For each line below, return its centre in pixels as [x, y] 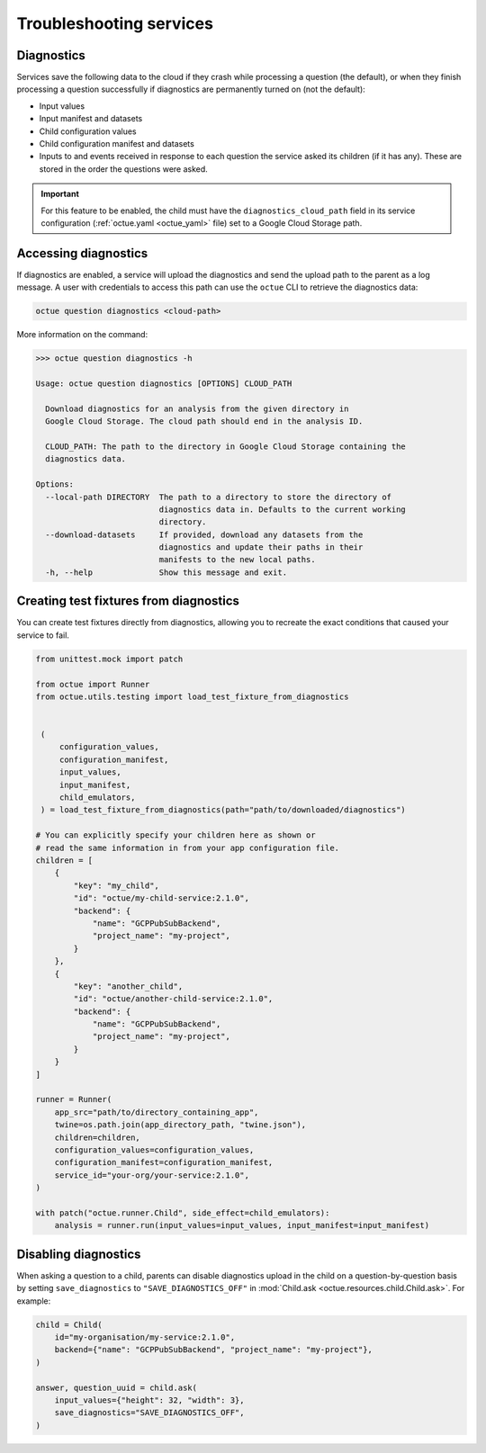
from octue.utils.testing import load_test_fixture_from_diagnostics [192, 696]
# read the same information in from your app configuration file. [188, 848]
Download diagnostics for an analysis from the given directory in [197, 408]
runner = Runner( [74, 1099]
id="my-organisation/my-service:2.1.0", [145, 1337]
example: [34, 1301]
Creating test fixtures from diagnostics [128, 601]
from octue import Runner [93, 684]
